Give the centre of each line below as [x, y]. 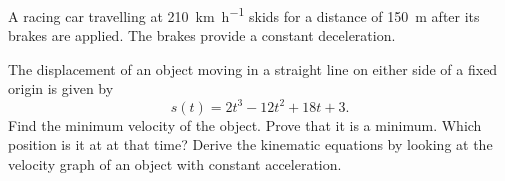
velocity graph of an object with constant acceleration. [175, 163]
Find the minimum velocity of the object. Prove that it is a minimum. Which [245, 124]
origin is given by [61, 88]
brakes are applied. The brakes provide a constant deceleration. [202, 35]
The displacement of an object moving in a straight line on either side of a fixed [253, 68]
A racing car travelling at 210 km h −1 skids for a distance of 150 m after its [244, 14]
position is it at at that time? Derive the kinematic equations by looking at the [250, 144]
